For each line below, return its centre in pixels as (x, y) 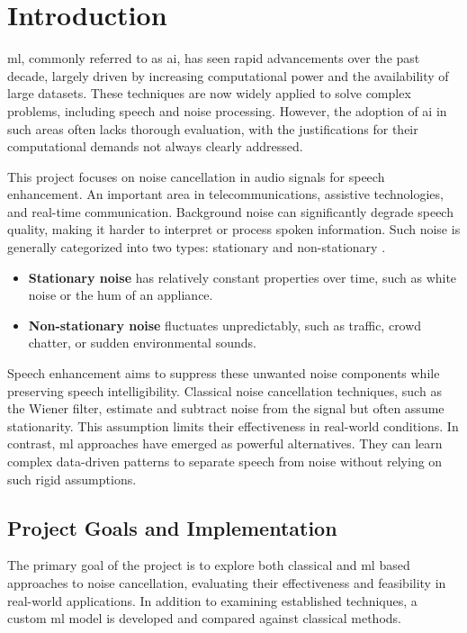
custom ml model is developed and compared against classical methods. (204, 618)
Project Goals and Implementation (172, 527)
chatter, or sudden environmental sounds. (142, 343)
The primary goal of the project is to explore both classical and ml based (209, 565)
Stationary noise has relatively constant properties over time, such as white (242, 277)
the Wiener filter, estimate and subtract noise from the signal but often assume (226, 408)
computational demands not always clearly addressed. (155, 146)
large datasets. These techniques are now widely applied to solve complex (209, 93)
